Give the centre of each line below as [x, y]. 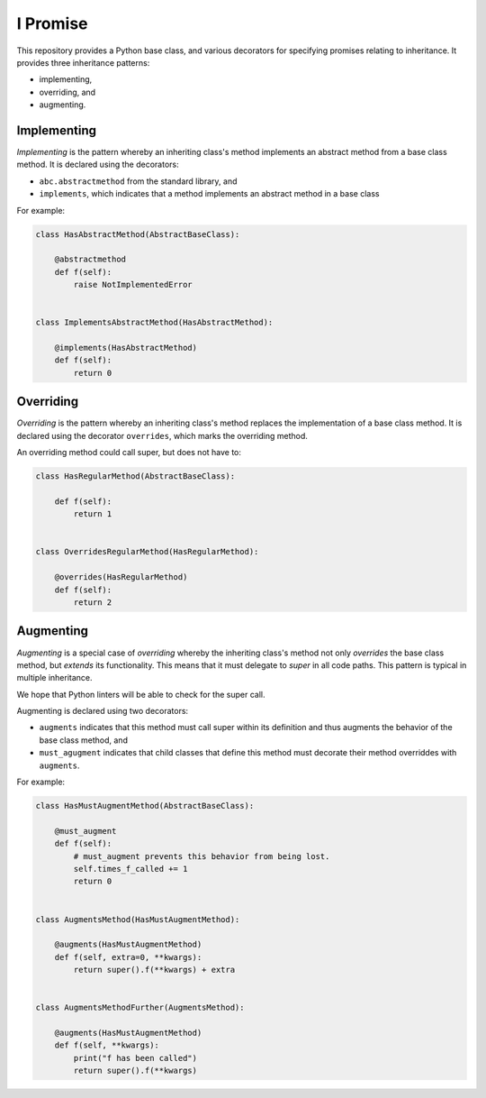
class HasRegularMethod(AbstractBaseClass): [135, 476]
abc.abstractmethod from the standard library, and [138, 181]
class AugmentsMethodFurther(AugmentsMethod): [140, 1008]
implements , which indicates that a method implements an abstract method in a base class [209, 194]
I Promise [53, 23]
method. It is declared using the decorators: [98, 165]
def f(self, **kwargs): [107, 1045]
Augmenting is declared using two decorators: [103, 711]
